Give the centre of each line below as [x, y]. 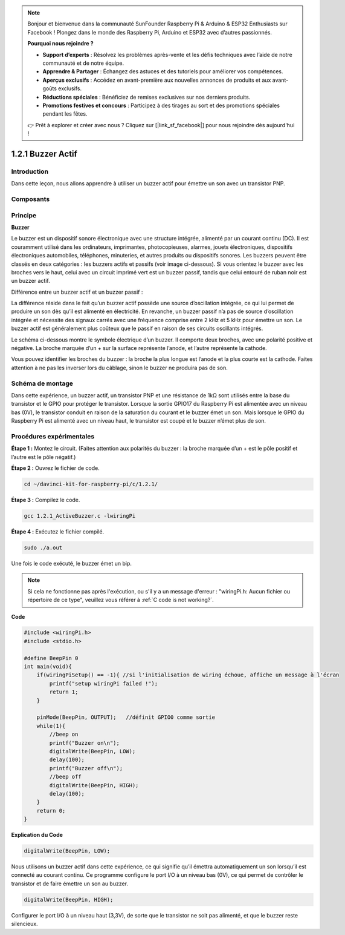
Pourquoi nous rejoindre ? [60, 44]
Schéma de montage [42, 383]
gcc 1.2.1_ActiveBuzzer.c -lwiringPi [80, 516]
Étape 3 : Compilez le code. [46, 500]
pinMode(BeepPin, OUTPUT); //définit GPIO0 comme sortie [126, 717]
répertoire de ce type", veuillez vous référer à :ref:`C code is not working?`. [121, 600]
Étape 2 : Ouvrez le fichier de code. [55, 468]
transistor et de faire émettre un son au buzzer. [70, 884]
